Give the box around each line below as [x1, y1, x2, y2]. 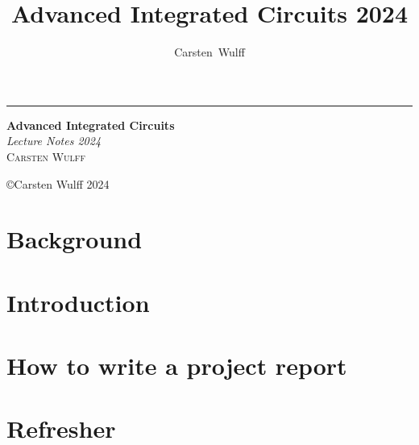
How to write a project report [6, 349, 347, 382]
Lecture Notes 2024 [6, 132, 102, 149]
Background [6, 222, 143, 256]
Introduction [6, 285, 150, 318]
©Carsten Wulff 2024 [6, 175, 110, 192]
